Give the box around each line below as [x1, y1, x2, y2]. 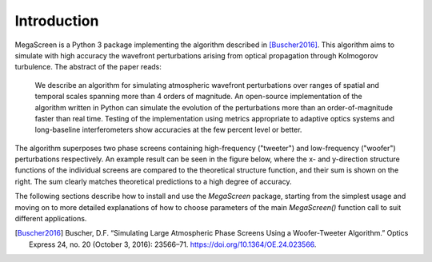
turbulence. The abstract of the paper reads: [14, 62, 162, 72]
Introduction [14, 12, 99, 30]
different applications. [14, 214, 87, 224]
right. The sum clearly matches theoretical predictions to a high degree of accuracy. [14, 177, 292, 186]
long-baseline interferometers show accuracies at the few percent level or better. [34, 125, 302, 135]
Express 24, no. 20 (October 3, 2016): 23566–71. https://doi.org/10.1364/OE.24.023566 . [29, 240, 317, 249]
